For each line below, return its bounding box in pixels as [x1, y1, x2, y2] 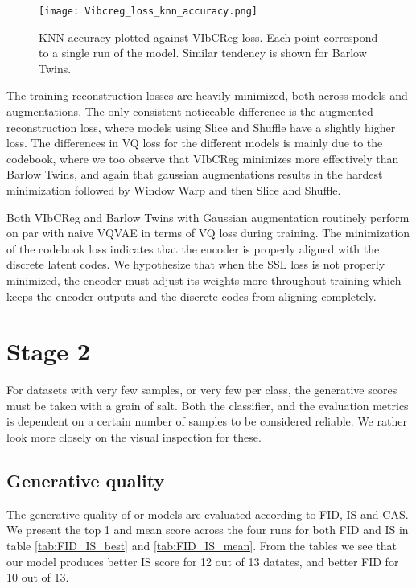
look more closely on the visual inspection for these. [6, 429, 262, 446]
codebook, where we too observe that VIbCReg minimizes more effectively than [6, 150, 399, 167]
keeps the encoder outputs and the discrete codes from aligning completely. [6, 287, 377, 304]
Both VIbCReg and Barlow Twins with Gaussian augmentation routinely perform [6, 208, 410, 225]
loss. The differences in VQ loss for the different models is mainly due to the [6, 134, 383, 151]
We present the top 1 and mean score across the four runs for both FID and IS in [6, 521, 409, 538]
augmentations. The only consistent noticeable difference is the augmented [6, 103, 373, 120]
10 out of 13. [6, 569, 69, 586]
